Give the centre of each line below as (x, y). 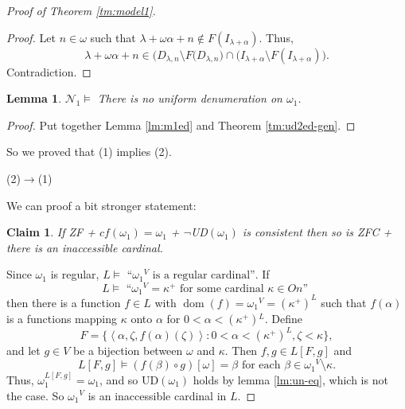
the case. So (35, 395)
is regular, (75, 274)
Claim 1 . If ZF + (51, 232)
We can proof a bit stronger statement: (101, 205)
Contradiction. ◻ (49, 71)
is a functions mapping (62, 318)
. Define (283, 318)
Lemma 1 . (34, 98)
